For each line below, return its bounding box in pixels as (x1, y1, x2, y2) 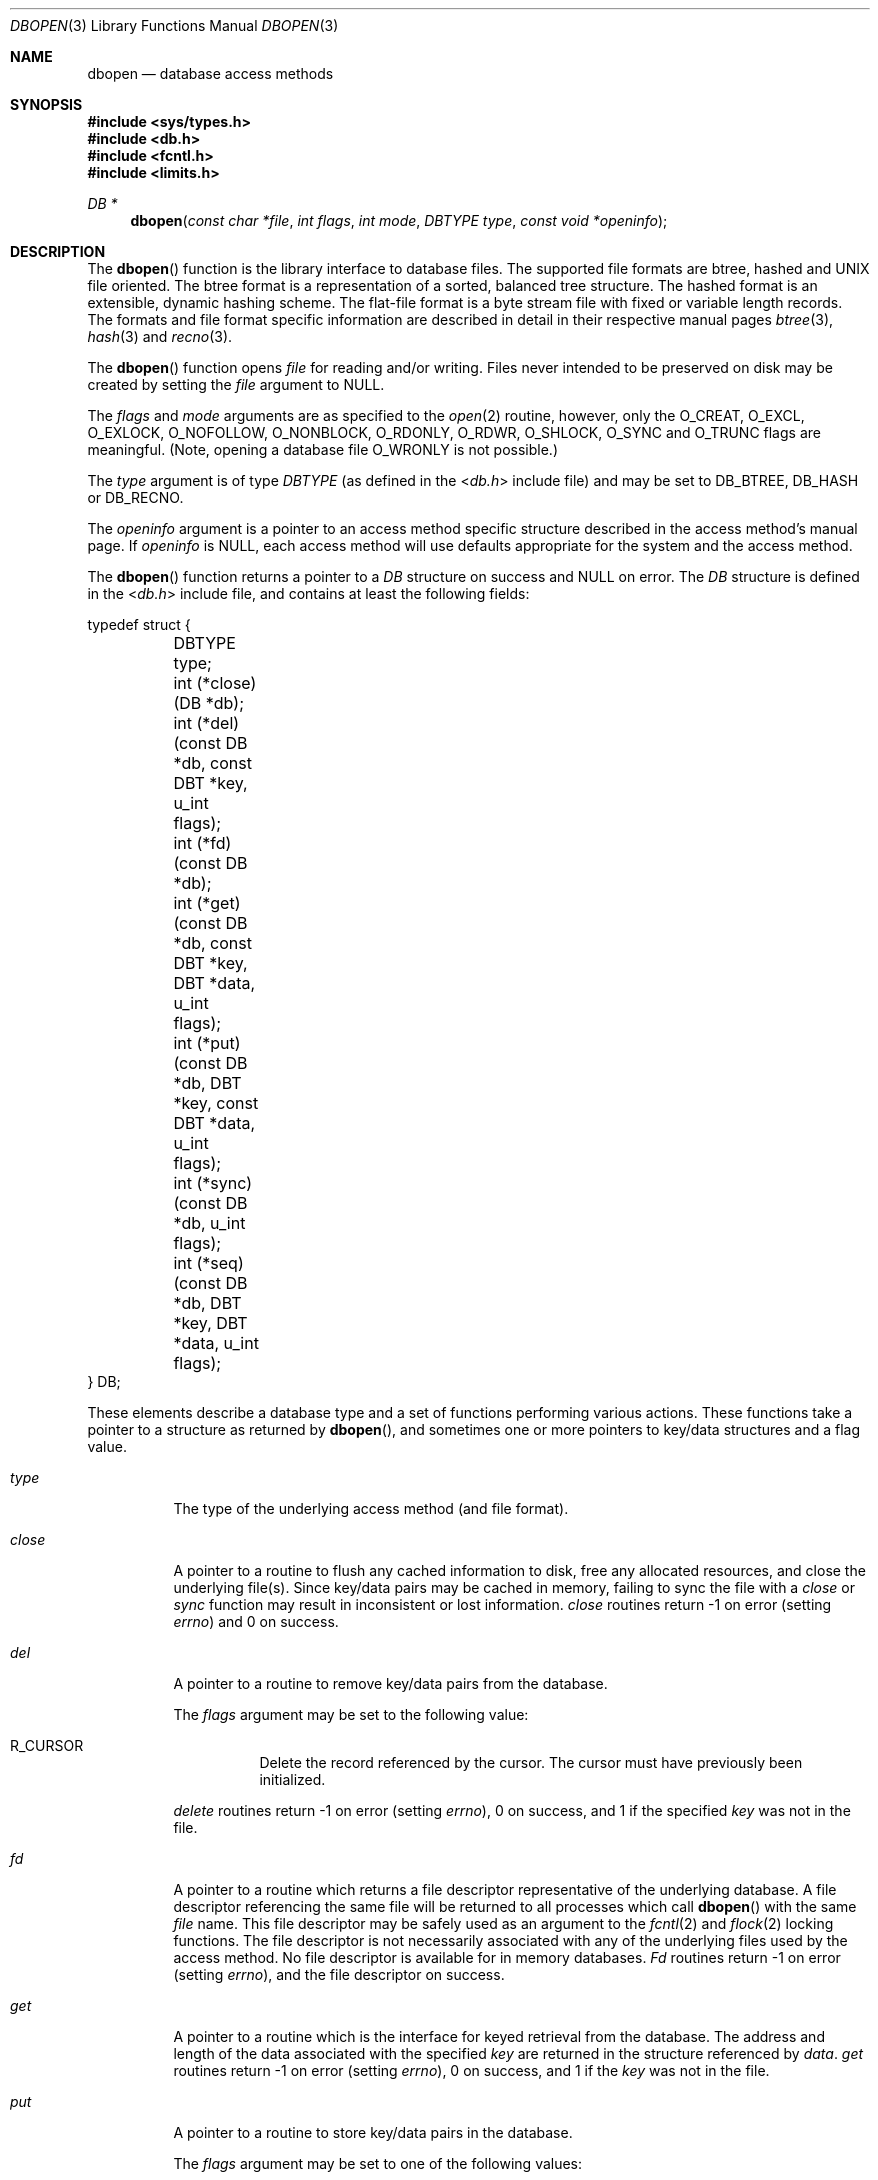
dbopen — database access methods (87, 65, 334, 82)
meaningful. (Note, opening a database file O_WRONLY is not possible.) (87, 441, 559, 458)
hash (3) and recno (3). (87, 328, 233, 345)
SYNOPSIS (10, 96, 83, 113)
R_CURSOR (10, 1737, 84, 1754)
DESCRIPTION (10, 243, 106, 260)
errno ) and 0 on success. (173, 1613, 339, 1630)
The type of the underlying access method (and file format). (173, 1500, 569, 1517)
